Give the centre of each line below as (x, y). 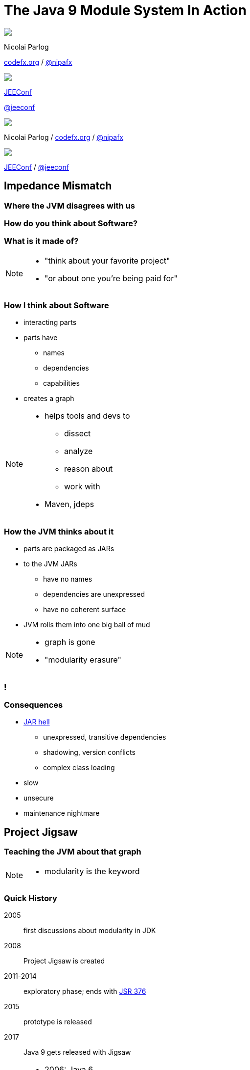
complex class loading (79, 768)
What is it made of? (41, 241)
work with (82, 487)
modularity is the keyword (92, 871)
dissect (78, 434)
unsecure (39, 798)
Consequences (34, 705)
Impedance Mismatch (58, 186)
